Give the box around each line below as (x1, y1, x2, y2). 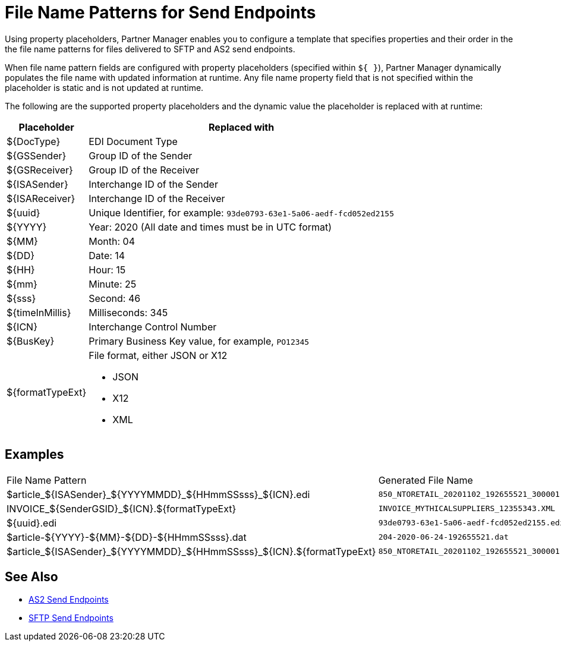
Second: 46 (89, 292, 141, 304)
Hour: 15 (89, 263, 126, 276)
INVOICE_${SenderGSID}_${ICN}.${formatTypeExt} (7, 502, 237, 515)
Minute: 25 (89, 278, 137, 290)
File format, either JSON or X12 (89, 349, 228, 361)
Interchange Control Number (89, 320, 217, 333)
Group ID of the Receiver (89, 163, 199, 176)
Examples (5, 447, 64, 462)
